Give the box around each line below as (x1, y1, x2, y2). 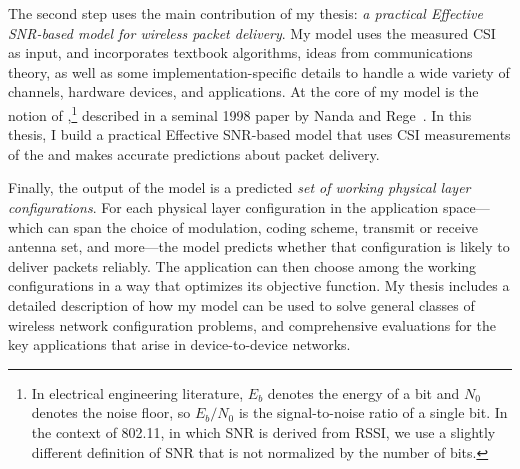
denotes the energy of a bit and (267, 382, 460, 403)
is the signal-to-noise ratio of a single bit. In (238, 402, 508, 423)
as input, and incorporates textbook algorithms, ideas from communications (8, 42, 473, 63)
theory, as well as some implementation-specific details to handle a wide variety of (8, 61, 510, 82)
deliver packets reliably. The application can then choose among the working (8, 255, 477, 276)
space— (443, 197, 490, 217)
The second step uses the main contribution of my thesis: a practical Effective (8, 3, 483, 23)
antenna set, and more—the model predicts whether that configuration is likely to (8, 236, 510, 257)
